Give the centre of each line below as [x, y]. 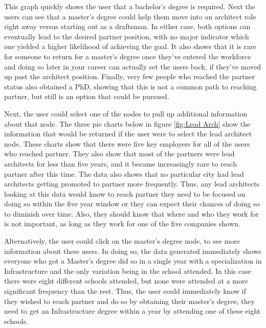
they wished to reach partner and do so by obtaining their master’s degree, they [130, 301]
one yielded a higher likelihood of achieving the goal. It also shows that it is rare [130, 46]
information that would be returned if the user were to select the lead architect [128, 134]
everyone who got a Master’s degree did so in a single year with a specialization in [133, 261]
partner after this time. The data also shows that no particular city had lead [124, 173]
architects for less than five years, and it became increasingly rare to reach [121, 163]
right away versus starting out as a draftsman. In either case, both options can [127, 26]
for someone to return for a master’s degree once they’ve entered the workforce [128, 56]
